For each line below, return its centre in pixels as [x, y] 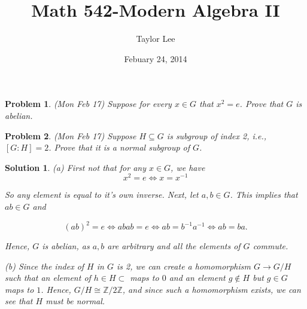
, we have [188, 167]
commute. [270, 246]
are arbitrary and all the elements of [174, 246]
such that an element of [48, 278]
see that [19, 301]
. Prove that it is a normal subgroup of [119, 147]
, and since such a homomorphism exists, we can [212, 289]
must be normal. [75, 301]
